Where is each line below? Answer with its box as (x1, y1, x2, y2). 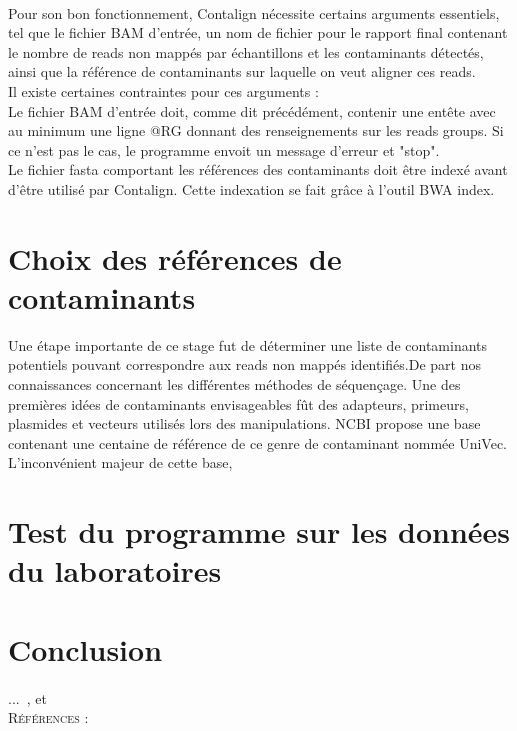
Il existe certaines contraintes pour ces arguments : (8, 80, 319, 101)
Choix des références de (8, 237, 342, 278)
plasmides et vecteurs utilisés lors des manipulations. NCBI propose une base (8, 413, 481, 434)
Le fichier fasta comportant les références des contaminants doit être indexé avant (8, 159, 508, 180)
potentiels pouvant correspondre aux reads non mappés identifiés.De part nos (8, 354, 481, 375)
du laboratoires (8, 550, 222, 591)
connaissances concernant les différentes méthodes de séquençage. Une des (8, 374, 461, 395)
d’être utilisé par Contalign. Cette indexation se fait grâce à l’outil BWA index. (8, 178, 495, 199)
